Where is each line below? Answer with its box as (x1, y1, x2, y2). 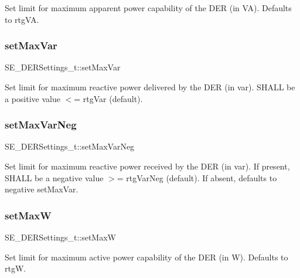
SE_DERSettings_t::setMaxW (5, 231, 116, 243)
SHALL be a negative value (5, 171, 104, 184)
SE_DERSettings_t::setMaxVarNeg (5, 140, 135, 152)
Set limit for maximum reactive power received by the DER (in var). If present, (5, 160, 290, 172)
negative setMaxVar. (5, 183, 79, 195)
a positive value (5, 92, 60, 104)
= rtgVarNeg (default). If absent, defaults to (117, 171, 277, 184)
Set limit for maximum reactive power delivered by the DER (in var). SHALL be (5, 81, 295, 93)
